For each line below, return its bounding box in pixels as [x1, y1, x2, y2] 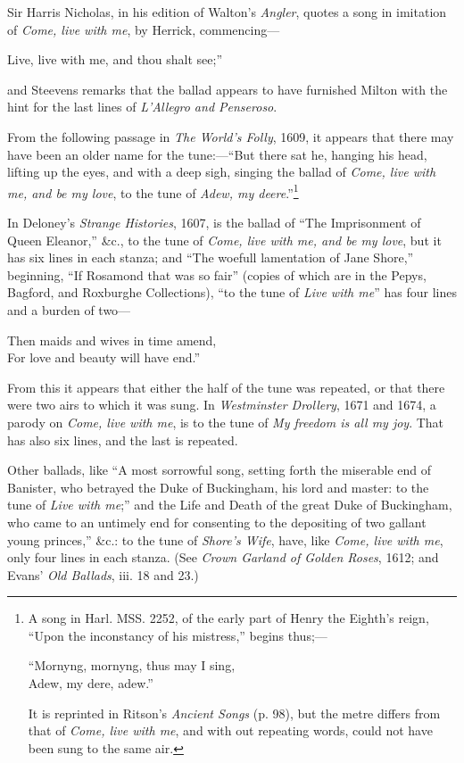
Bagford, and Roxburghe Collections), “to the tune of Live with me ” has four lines [7, 283, 457, 302]
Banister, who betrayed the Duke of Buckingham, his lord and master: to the [7, 477, 429, 496]
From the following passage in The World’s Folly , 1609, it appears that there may [7, 127, 454, 145]
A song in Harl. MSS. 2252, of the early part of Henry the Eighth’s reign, [28, 609, 429, 627]
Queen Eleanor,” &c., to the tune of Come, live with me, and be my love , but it [7, 230, 442, 249]
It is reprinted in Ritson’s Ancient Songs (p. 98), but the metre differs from [28, 703, 441, 722]
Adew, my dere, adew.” [28, 674, 153, 693]
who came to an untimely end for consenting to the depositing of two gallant [7, 512, 427, 531]
